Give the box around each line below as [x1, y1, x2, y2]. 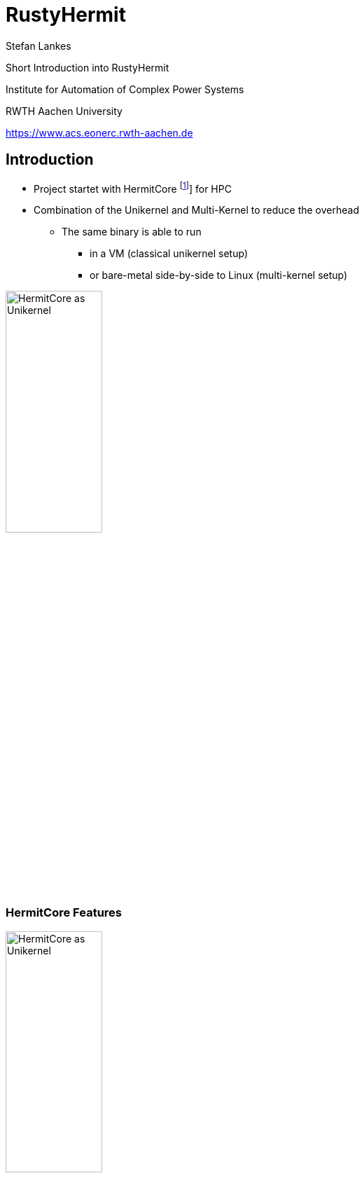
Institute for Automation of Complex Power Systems [6, 83, 244, 95]
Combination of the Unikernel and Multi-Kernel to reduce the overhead [34, 204, 359, 217]
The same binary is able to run [62, 226, 202, 238]
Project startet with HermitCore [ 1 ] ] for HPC [34, 180, 232, 195]
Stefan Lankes [6, 39, 71, 52]
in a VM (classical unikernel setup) [90, 247, 248, 260]
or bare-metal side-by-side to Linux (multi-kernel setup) [90, 269, 348, 282]
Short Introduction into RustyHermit [6, 61, 169, 74]
